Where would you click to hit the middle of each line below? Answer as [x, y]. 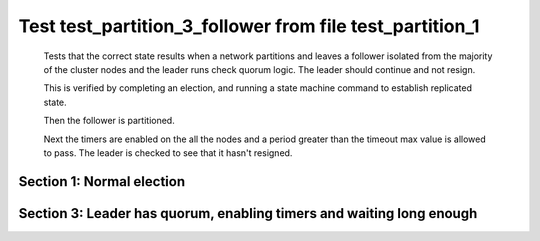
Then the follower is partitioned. [109, 121]
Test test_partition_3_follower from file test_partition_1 [249, 26]
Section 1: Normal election [101, 181]
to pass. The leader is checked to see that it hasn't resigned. [168, 152]
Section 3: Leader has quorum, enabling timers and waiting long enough [248, 213]
